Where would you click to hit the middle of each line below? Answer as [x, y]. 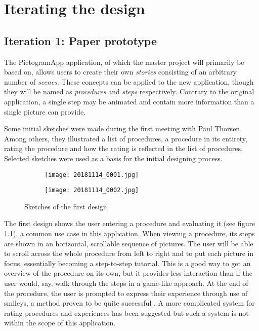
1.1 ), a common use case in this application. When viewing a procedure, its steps [129, 233]
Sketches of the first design [66, 206]
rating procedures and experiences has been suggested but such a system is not [126, 312]
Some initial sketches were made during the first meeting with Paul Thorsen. [123, 128]
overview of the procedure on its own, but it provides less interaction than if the [128, 273]
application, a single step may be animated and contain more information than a [129, 101]
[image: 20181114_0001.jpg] [92, 175]
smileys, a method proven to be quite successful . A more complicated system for [129, 303]
